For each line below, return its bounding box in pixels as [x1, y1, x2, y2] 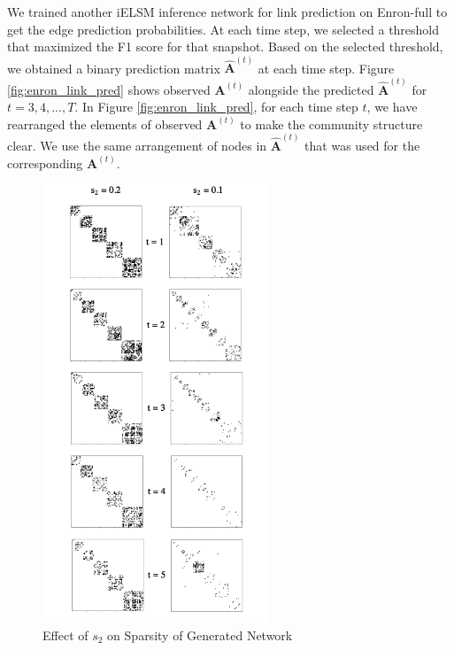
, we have [366, 97, 418, 116]
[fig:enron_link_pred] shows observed [7, 80, 211, 98]
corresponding [7, 153, 83, 172]
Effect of [42, 625, 88, 644]
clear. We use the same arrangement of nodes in [7, 136, 267, 155]
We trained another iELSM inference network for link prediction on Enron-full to [7, 3, 448, 20]
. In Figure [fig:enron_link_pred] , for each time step [74, 97, 358, 116]
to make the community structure [240, 114, 423, 133]
